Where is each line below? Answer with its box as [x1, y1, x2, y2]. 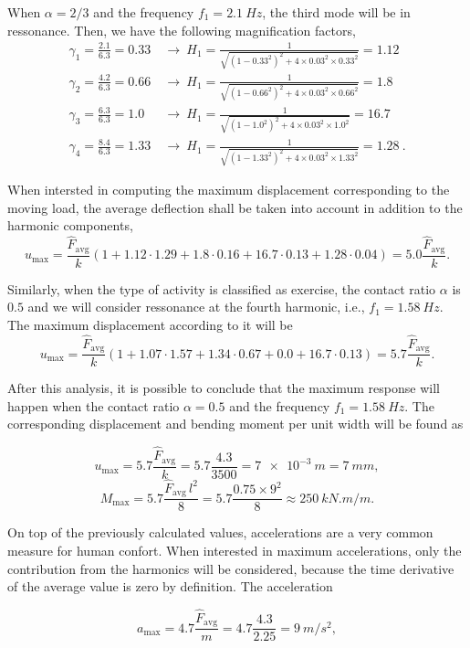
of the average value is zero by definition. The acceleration [7, 577, 333, 596]
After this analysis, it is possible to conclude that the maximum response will [7, 378, 440, 398]
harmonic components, [7, 216, 133, 235]
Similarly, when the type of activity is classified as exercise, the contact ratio [7, 279, 436, 298]
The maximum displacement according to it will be [7, 314, 293, 334]
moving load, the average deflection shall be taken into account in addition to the [7, 197, 463, 217]
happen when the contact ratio [7, 396, 180, 415]
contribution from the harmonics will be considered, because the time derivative [7, 558, 454, 578]
